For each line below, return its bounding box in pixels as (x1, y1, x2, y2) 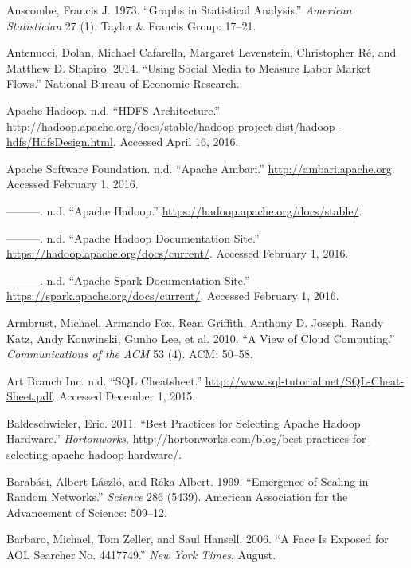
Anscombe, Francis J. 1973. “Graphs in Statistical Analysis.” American (6, 2, 352, 18)
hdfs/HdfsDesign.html (6, 133, 113, 150)
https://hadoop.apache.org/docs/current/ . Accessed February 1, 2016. (6, 245, 349, 262)
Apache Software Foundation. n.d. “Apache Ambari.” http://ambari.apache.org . (6, 160, 395, 176)
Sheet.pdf (6, 388, 53, 404)
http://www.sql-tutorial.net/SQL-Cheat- (205, 372, 405, 389)
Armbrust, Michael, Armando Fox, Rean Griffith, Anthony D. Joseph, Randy (6, 314, 384, 330)
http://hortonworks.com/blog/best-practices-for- (132, 430, 370, 447)
